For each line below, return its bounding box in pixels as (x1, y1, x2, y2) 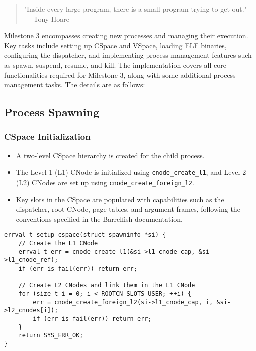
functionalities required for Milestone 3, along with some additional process (4, 69, 236, 80)
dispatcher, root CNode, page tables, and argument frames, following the (16, 204, 240, 214)
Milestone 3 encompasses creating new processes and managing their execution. (4, 30, 248, 41)
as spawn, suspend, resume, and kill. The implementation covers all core (4, 59, 226, 70)
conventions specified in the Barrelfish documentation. (16, 213, 183, 224)
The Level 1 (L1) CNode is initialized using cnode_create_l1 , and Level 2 (16, 167, 246, 178)
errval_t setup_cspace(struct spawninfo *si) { (4, 231, 166, 239)
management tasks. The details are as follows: (4, 79, 145, 90)
